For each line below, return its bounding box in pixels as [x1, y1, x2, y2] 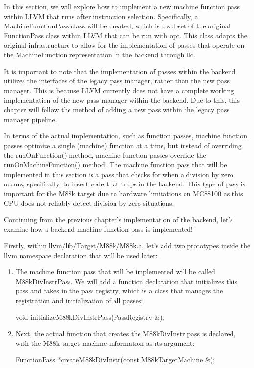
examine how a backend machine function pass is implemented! [4, 224, 193, 234]
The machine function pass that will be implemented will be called [15, 266, 215, 277]
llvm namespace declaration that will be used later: [4, 250, 158, 260]
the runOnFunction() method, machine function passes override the [4, 150, 206, 160]
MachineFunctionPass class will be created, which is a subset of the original [4, 21, 231, 31]
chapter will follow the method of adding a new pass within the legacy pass [4, 104, 230, 114]
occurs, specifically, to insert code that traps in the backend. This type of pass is [4, 179, 246, 189]
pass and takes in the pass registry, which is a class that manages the [15, 286, 223, 296]
